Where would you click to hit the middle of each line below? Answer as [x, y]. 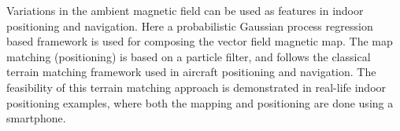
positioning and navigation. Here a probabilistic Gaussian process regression [190, 25]
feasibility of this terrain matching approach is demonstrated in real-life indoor [196, 87]
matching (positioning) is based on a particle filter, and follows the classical [189, 56]
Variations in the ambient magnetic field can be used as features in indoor [185, 10]
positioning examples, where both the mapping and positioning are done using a [200, 102]
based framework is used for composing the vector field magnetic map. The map [200, 41]
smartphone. [36, 118]
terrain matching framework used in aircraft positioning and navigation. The [191, 72]
